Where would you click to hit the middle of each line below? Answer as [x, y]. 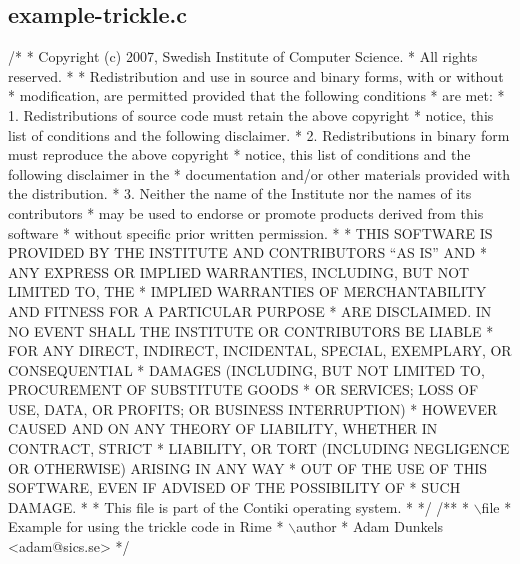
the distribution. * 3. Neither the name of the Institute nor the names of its [240, 193]
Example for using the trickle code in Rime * [146, 526]
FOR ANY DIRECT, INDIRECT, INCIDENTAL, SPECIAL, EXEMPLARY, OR [260, 350]
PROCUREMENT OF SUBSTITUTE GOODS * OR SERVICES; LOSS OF [243, 389]
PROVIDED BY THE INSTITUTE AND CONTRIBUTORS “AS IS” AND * [247, 252]
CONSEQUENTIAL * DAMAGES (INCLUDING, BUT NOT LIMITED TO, [246, 369]
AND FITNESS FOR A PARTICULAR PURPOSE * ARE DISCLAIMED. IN [250, 310]
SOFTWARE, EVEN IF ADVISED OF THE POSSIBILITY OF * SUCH [234, 487]
